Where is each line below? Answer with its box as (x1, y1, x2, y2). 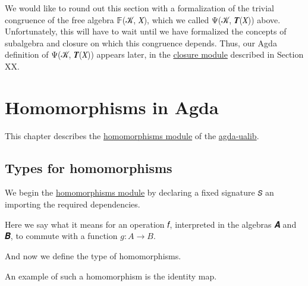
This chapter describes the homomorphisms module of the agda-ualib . (5, 129, 259, 142)
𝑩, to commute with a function (5, 230, 118, 242)
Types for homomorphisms (5, 158, 172, 177)
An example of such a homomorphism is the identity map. (5, 269, 217, 282)
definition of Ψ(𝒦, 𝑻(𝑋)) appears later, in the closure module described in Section (5, 48, 304, 61)
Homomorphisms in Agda (5, 95, 219, 119)
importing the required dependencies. (5, 198, 140, 210)
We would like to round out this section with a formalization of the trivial (5, 2, 274, 14)
